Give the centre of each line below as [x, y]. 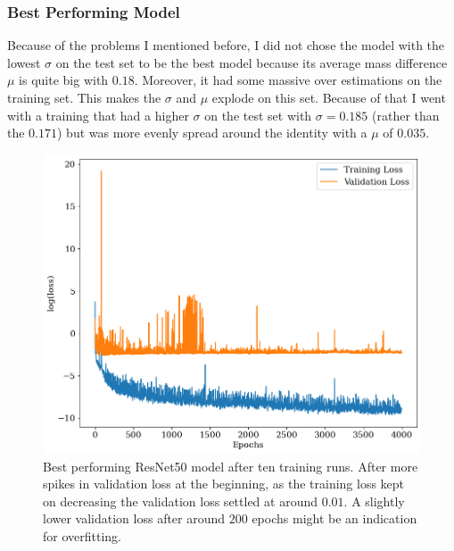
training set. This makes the [84, 97]
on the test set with [258, 115]
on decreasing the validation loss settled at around [180, 501]
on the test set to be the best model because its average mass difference [252, 62]
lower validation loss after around [134, 518]
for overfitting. [82, 535]
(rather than [406, 115]
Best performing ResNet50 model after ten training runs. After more [231, 466]
